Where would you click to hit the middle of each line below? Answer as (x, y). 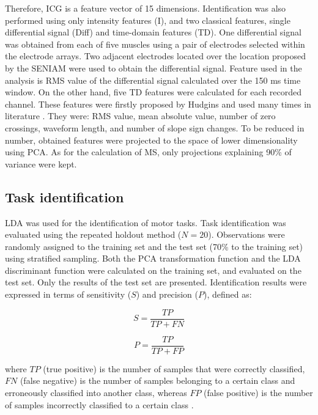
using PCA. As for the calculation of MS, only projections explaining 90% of (148, 152)
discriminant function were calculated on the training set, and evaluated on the (153, 270)
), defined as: (228, 294)
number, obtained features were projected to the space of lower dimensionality (151, 140)
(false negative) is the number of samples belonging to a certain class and (157, 380)
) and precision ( (167, 294)
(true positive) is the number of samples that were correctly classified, (174, 368)
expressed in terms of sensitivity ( (68, 294)
